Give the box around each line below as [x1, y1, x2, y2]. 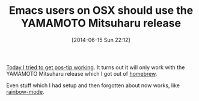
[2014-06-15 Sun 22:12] [72, 36, 130, 43]
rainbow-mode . [6, 88, 44, 95]
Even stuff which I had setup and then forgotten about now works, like [6, 82, 180, 89]
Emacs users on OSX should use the [8, 4, 194, 17]
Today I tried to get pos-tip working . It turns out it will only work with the [6, 64, 185, 71]
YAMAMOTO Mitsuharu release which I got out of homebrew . [6, 70, 158, 77]
